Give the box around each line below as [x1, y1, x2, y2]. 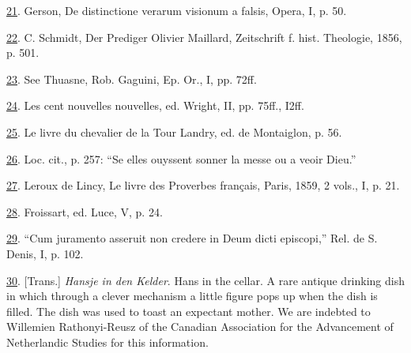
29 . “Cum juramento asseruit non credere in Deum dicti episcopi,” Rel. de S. [6, 230, 378, 246]
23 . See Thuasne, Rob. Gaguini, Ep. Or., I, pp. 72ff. [6, 70, 257, 87]
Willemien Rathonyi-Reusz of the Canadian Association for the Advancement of [6, 318, 394, 335]
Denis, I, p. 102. [6, 245, 84, 261]
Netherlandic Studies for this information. [6, 333, 209, 350]
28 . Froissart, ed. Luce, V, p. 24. [6, 203, 163, 220]
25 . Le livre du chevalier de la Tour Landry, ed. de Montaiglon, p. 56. [6, 123, 342, 140]
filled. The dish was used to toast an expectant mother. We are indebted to [6, 302, 371, 319]
